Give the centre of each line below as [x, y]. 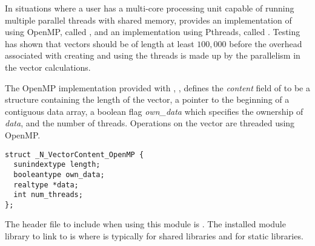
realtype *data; [46, 185]
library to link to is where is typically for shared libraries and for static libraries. [154, 236]
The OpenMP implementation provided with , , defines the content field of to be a [157, 87]
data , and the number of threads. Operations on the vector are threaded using [150, 123]
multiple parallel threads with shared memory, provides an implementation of [148, 20]
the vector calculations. [48, 67]
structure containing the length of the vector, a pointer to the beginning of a [147, 99]
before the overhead [266, 43]
